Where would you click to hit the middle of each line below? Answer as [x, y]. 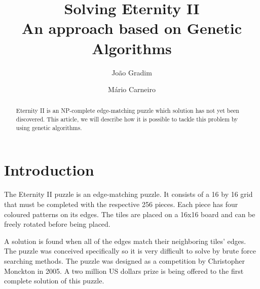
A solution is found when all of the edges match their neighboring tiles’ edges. [125, 241]
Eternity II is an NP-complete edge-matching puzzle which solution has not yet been [127, 111]
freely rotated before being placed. [57, 224]
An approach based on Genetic [132, 28]
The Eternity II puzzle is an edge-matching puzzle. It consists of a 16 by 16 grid [128, 194]
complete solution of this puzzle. [54, 281]
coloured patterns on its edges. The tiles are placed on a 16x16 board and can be [130, 214]
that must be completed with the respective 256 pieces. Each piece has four [121, 204]
